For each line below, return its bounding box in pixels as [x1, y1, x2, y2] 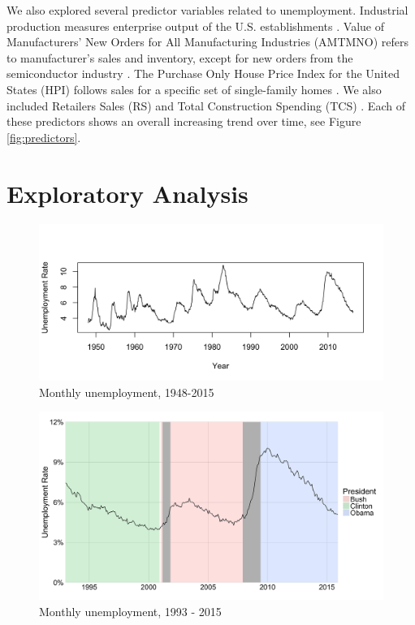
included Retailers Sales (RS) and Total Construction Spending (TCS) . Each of [6, 97, 405, 114]
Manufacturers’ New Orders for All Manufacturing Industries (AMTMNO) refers [6, 33, 409, 50]
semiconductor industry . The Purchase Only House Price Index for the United [6, 65, 400, 82]
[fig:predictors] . [6, 128, 81, 145]
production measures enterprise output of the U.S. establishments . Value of [6, 17, 384, 34]
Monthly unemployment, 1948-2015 [39, 383, 214, 400]
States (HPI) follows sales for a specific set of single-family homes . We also [6, 80, 382, 97]
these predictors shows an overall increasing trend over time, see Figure [6, 113, 361, 130]
